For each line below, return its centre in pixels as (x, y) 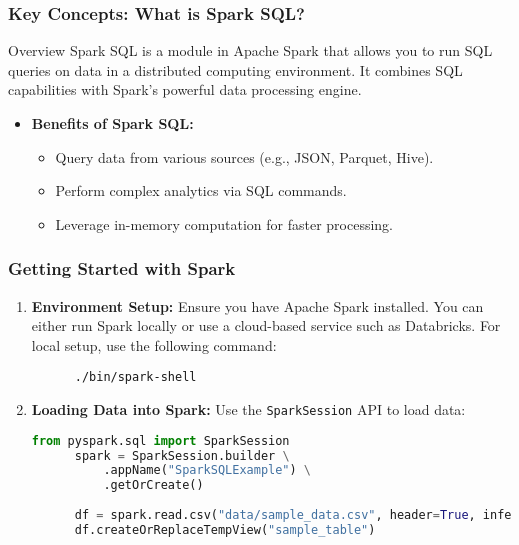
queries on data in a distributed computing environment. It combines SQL (235, 69)
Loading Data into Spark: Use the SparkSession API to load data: (248, 409)
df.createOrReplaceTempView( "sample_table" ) (225, 529)
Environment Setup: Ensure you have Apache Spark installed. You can (257, 305)
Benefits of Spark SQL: (112, 123)
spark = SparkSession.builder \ (182, 455)
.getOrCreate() (153, 485)
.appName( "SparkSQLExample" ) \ (207, 470)
